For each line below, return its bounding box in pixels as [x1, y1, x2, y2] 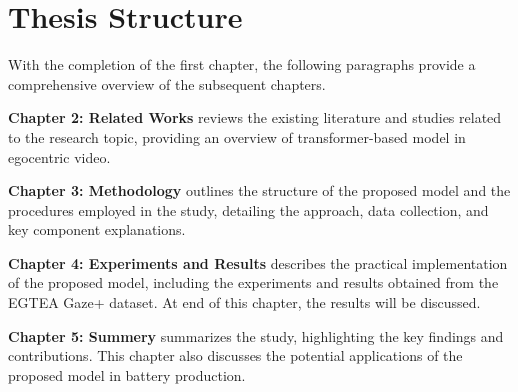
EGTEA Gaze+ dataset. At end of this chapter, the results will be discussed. [8, 292, 481, 313]
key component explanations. [8, 219, 186, 240]
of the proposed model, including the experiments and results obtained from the [8, 272, 499, 293]
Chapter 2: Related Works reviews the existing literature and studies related [8, 107, 502, 128]
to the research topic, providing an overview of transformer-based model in [8, 126, 466, 147]
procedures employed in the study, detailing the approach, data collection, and [8, 199, 489, 220]
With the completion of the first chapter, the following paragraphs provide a [8, 54, 476, 75]
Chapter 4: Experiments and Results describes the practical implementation [8, 252, 508, 273]
